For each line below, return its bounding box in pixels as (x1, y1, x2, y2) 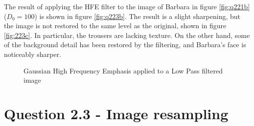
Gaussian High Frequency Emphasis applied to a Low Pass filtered (23, 65, 223, 75)
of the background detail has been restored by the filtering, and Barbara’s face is (4, 39, 246, 50)
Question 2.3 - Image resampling (4, 103, 229, 123)
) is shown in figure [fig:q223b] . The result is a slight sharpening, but (34, 11, 241, 21)
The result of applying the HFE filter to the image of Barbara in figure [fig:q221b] (4, 1, 250, 11)
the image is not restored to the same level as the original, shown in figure (4, 20, 227, 31)
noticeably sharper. (4, 49, 61, 59)
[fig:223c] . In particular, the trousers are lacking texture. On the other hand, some (4, 30, 250, 40)
